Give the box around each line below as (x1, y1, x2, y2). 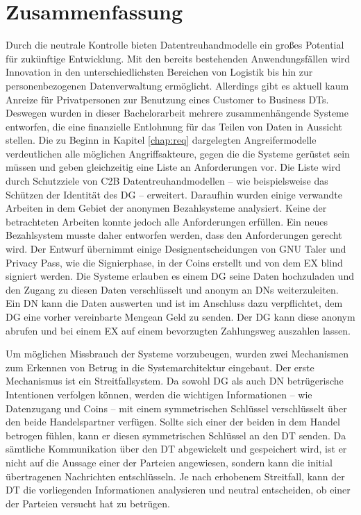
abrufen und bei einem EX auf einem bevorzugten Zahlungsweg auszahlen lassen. (6, 323, 351, 337)
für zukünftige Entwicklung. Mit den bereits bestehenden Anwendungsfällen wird (6, 51, 351, 65)
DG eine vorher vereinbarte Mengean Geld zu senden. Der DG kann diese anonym (6, 310, 355, 323)
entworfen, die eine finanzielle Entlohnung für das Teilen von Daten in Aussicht (6, 119, 342, 133)
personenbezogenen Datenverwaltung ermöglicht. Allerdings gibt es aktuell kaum (6, 78, 349, 92)
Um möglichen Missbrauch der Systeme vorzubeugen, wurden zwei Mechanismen (6, 346, 349, 361)
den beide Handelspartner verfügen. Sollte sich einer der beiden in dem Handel (6, 414, 340, 429)
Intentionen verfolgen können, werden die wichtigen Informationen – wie (6, 387, 312, 401)
